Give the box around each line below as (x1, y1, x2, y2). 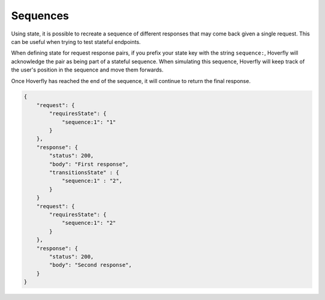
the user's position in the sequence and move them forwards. (11, 66, 164, 73)
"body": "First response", (49, 161, 129, 168)
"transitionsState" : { (49, 169, 120, 176)
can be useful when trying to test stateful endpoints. (11, 38, 141, 45)
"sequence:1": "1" (61, 118, 117, 126)
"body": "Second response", (49, 262, 132, 269)
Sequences (11, 9, 69, 22)
